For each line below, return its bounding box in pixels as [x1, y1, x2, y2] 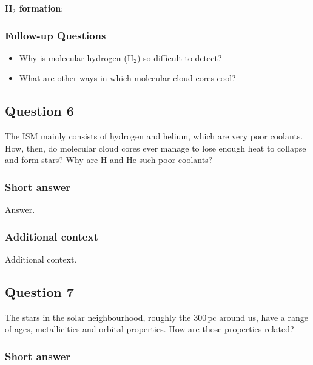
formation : [19, 2, 64, 14]
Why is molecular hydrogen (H [19, 51, 134, 64]
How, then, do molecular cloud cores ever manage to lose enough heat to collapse [5, 141, 306, 154]
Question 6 [5, 101, 74, 120]
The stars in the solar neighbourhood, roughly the [5, 310, 191, 323]
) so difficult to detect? [136, 51, 222, 64]
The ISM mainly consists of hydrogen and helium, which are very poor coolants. [5, 130, 303, 142]
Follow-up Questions [5, 27, 106, 42]
